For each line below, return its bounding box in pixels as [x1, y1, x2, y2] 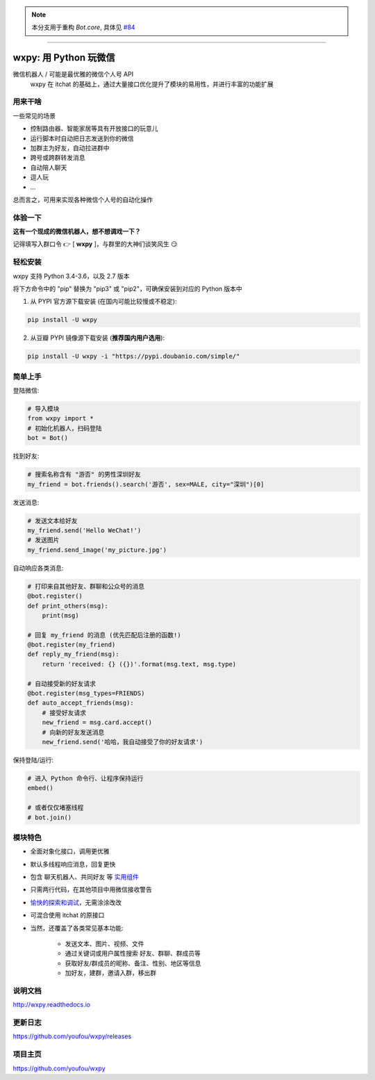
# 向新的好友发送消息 [42, 728, 105, 736]
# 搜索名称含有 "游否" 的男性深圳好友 [27, 471, 142, 479]
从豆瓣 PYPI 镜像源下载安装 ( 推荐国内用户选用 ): [30, 334, 165, 342]
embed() [27, 784, 53, 792]
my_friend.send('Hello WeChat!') [27, 526, 142, 534]
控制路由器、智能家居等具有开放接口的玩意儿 [30, 124, 158, 133]
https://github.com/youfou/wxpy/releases [12, 1032, 132, 1040]
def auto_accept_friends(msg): [27, 699, 135, 707]
